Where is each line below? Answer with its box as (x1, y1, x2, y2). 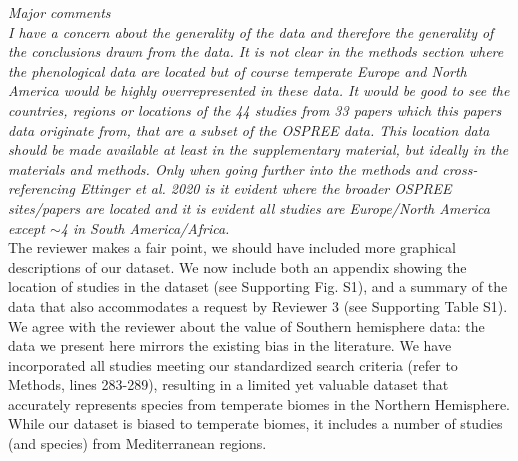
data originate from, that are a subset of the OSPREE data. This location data (8, 119, 490, 140)
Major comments (8, 2, 111, 22)
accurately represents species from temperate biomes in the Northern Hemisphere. (8, 393, 510, 414)
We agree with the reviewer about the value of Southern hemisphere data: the (8, 315, 485, 336)
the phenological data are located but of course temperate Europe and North (8, 60, 467, 81)
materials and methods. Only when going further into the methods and (8, 158, 438, 179)
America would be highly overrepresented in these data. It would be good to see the (8, 80, 510, 101)
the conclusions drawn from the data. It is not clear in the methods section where (8, 41, 504, 62)
